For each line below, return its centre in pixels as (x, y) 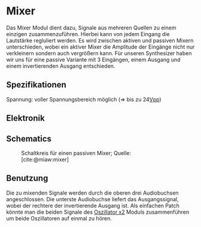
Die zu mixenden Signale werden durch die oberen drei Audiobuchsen (92, 193)
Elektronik (25, 118)
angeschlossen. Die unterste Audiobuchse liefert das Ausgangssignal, (92, 199)
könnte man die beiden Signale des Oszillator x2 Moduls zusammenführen (98, 212)
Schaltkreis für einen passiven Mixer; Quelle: (76, 153)
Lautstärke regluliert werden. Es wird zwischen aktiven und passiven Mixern (100, 40)
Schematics (29, 138)
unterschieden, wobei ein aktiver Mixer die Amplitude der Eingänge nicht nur (100, 47)
